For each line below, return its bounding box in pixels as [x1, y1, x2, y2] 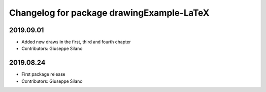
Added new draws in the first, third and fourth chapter [21, 39, 131, 45]
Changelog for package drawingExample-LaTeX [9, 7, 209, 18]
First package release [21, 71, 66, 77]
